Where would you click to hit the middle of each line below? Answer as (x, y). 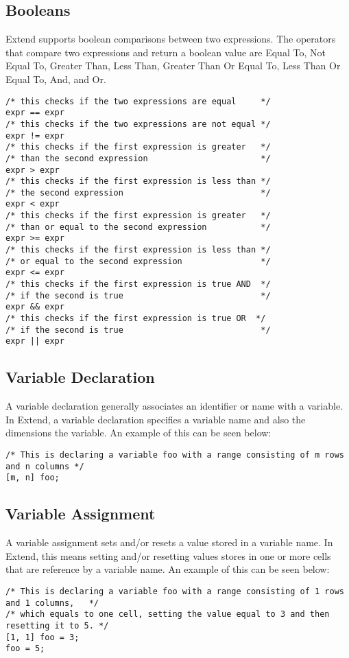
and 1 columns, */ (52, 603)
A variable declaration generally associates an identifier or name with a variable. (174, 406)
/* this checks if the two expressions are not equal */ (138, 124)
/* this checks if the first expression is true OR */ (136, 319)
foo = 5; (25, 649)
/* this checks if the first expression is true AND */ (138, 284)
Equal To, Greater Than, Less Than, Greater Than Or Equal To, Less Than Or (173, 66)
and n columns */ (45, 466)
